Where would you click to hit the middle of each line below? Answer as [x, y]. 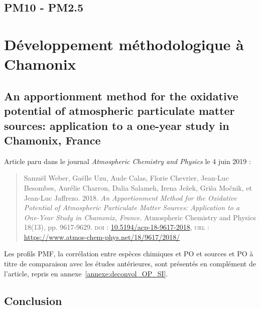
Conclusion [33, 300]
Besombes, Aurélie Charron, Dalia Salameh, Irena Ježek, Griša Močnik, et [138, 187]
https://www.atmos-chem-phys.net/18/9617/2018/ [102, 237]
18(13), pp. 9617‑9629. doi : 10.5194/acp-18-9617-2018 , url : [116, 227]
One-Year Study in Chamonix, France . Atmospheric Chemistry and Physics [140, 217]
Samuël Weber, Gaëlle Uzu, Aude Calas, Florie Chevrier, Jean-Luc [126, 178]
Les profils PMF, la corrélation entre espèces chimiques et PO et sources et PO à [129, 254]
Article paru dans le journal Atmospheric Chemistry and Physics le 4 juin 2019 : [127, 161]
